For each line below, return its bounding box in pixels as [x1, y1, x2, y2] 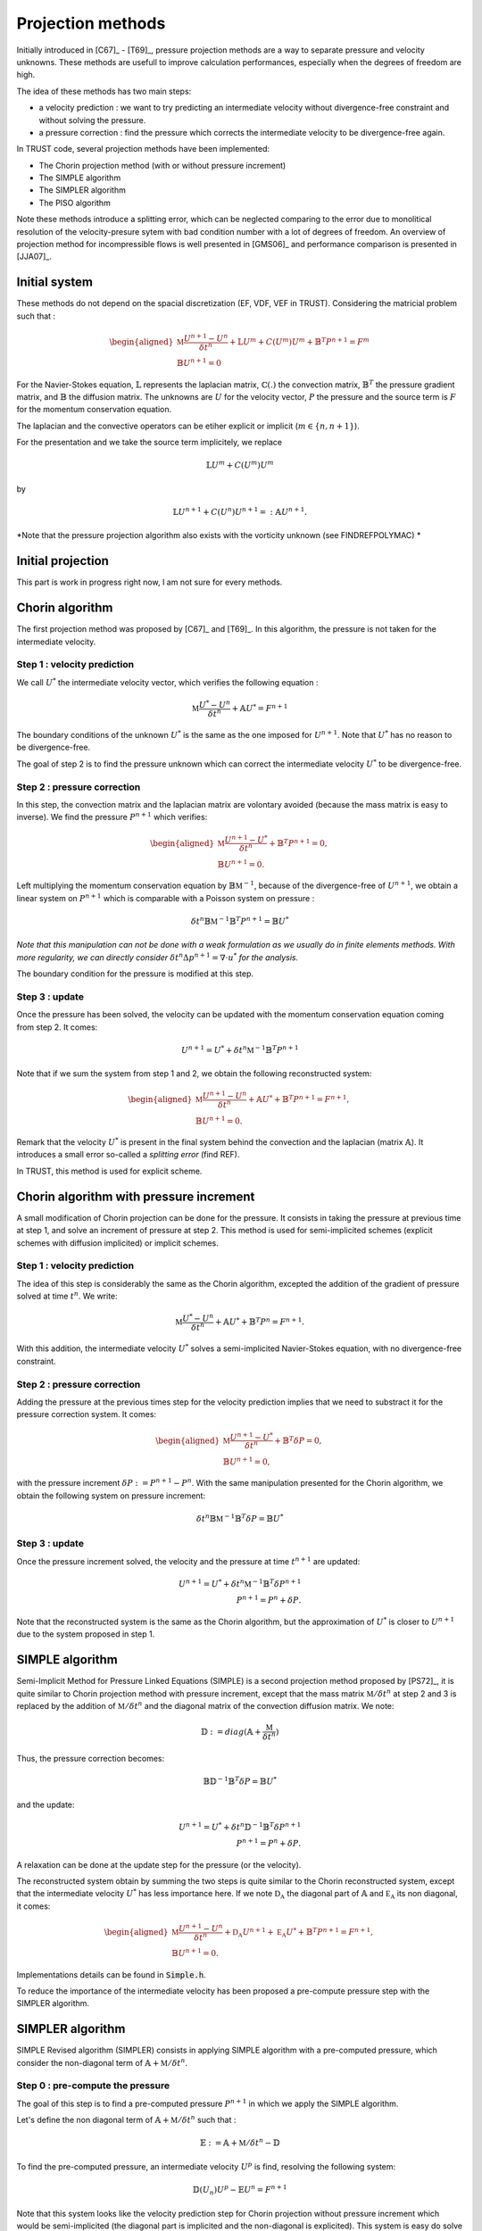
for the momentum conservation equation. [16, 404, 172, 415]
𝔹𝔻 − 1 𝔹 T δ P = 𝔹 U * [203, 1775, 277, 1787]
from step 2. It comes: [16, 1022, 98, 1033]
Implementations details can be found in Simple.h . [16, 1969, 206, 1980]
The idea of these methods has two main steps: [16, 86, 192, 96]
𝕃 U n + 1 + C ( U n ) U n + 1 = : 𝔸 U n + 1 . [172, 505, 308, 517]
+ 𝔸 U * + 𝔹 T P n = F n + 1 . [214, 1315, 305, 1327]
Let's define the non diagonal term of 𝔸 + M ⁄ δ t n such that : [16, 2113, 237, 2126]
